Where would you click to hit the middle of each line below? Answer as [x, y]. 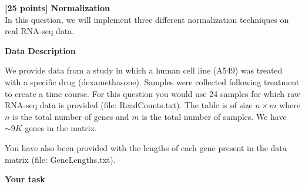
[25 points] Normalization [57, 8]
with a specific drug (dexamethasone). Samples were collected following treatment [152, 81]
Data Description [40, 50]
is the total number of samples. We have [214, 116]
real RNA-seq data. [40, 31]
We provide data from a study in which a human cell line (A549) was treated [144, 70]
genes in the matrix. [61, 128]
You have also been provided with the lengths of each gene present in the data [146, 147]
